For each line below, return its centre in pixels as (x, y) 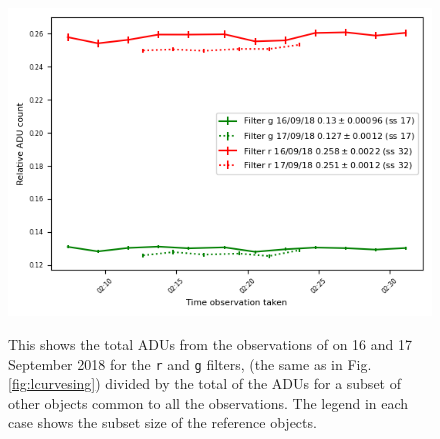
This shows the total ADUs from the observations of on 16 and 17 (210, 343)
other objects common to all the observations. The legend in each (208, 402)
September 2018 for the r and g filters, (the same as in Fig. (190, 363)
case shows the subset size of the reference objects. (162, 422)
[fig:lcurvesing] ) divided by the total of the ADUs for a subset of (204, 383)
